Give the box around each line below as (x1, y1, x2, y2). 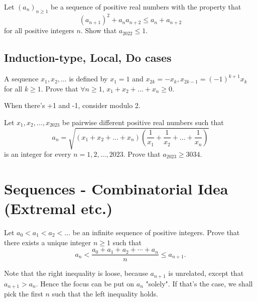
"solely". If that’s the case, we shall (146, 278, 253, 288)
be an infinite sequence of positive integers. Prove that (72, 227, 240, 237)
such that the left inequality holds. (52, 288, 158, 299)
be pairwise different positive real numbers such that (62, 117, 224, 127)
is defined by (69, 73, 108, 84)
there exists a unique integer (4, 237, 91, 247)
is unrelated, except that (168, 268, 244, 278)
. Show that (80, 25, 117, 36)
